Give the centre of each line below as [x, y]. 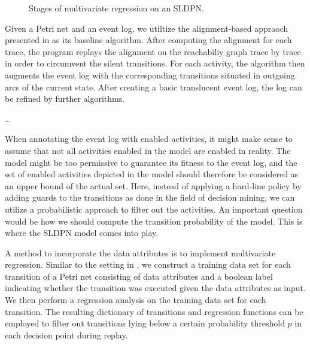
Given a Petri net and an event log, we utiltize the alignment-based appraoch [147, 28]
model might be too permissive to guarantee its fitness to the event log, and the [151, 162]
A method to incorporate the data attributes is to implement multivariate [140, 252]
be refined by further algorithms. [65, 99]
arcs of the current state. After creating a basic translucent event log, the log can [154, 87]
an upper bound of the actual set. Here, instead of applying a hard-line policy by [153, 185]
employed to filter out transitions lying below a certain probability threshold [145, 323]
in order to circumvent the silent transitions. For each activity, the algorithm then [155, 63]
